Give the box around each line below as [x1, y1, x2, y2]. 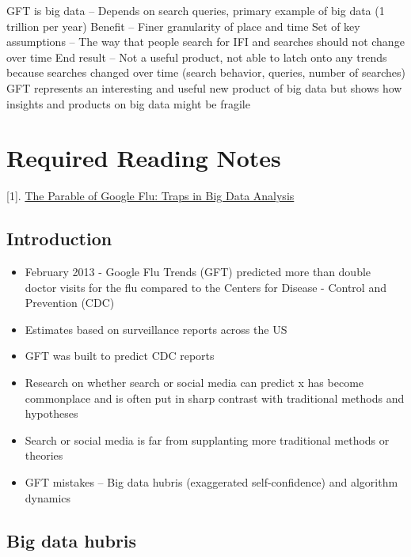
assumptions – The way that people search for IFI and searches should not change [6, 33, 405, 50]
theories [25, 447, 63, 464]
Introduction [6, 226, 112, 251]
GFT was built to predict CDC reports [25, 347, 215, 364]
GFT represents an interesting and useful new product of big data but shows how [6, 79, 402, 96]
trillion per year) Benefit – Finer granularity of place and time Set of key [6, 17, 360, 34]
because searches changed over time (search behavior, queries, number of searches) [6, 64, 405, 81]
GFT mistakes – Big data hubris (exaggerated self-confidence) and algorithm [25, 474, 398, 491]
